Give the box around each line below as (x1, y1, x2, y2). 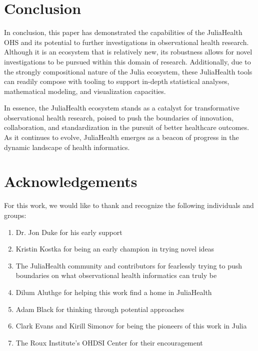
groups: (4, 209, 26, 220)
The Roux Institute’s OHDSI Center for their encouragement (15, 337, 203, 347)
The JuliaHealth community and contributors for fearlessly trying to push (15, 260, 242, 270)
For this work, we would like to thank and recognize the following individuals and (4, 200, 254, 210)
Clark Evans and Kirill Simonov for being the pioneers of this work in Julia (15, 320, 247, 331)
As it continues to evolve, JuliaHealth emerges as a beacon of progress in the (4, 132, 239, 142)
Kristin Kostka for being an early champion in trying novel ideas (15, 243, 214, 254)
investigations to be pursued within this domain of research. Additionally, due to (4, 56, 251, 66)
